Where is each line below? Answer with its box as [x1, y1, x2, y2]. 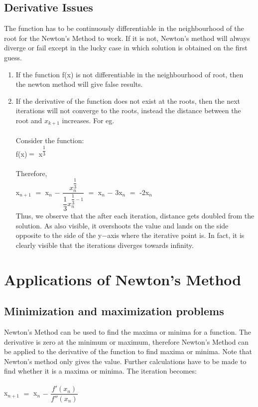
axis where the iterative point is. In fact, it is [107, 230, 245, 240]
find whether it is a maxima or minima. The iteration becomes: [4, 366, 197, 376]
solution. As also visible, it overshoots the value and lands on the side [15, 220, 229, 230]
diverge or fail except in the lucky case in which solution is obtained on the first [4, 42, 248, 53]
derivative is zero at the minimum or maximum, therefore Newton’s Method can [4, 336, 249, 347]
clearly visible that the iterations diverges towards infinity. [15, 239, 194, 250]
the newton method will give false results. [15, 79, 143, 89]
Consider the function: [15, 135, 84, 145]
